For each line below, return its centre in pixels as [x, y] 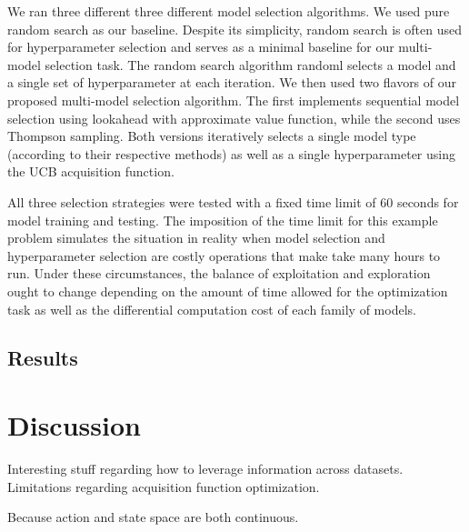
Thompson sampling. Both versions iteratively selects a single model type [212, 136]
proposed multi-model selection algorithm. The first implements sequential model [234, 100]
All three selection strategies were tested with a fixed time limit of [192, 201]
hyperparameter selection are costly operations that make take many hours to [224, 255]
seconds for [428, 201]
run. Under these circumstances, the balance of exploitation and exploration [219, 273]
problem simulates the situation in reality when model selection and [196, 238]
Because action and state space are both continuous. [153, 517]
